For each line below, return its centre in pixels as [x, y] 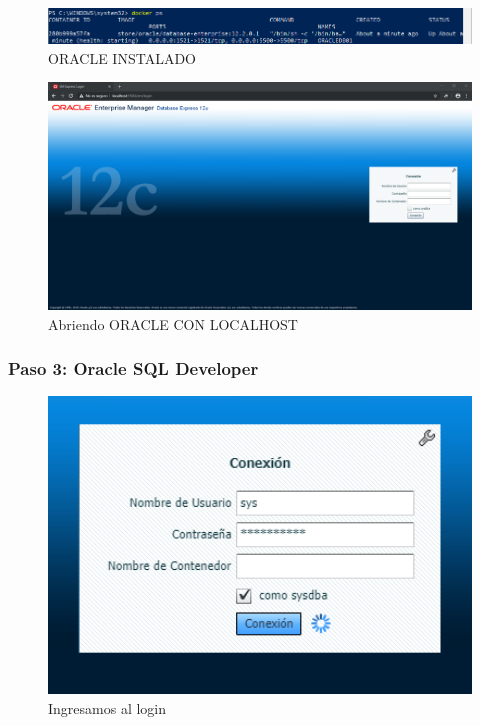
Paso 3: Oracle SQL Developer [133, 368]
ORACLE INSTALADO [122, 57]
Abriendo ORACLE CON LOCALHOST [173, 323]
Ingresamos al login [107, 707]
